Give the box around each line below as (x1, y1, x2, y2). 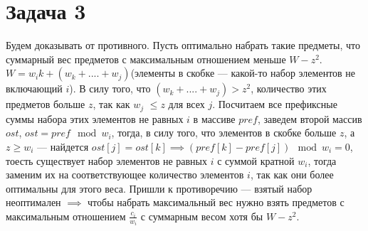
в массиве (193, 111, 236, 126)
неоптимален (6, 195, 61, 210)
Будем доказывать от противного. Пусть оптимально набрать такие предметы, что (6, 38, 361, 53)
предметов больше (6, 97, 85, 112)
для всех (168, 97, 205, 112)
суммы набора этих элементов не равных (6, 111, 184, 126)
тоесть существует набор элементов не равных (6, 153, 208, 168)
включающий (6, 81, 63, 96)
